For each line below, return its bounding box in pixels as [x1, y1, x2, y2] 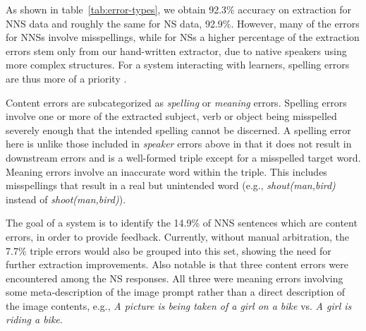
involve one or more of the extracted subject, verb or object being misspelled [6, 109, 337, 124]
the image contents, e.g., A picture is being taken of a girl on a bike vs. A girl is [6, 298, 352, 313]
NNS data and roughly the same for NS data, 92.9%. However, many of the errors [6, 16, 360, 30]
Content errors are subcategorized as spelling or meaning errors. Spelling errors [6, 95, 347, 109]
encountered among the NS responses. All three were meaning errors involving [6, 270, 343, 285]
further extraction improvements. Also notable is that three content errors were [6, 257, 348, 272]
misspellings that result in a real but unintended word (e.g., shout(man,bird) [6, 178, 336, 193]
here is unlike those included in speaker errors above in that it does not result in [6, 136, 352, 151]
